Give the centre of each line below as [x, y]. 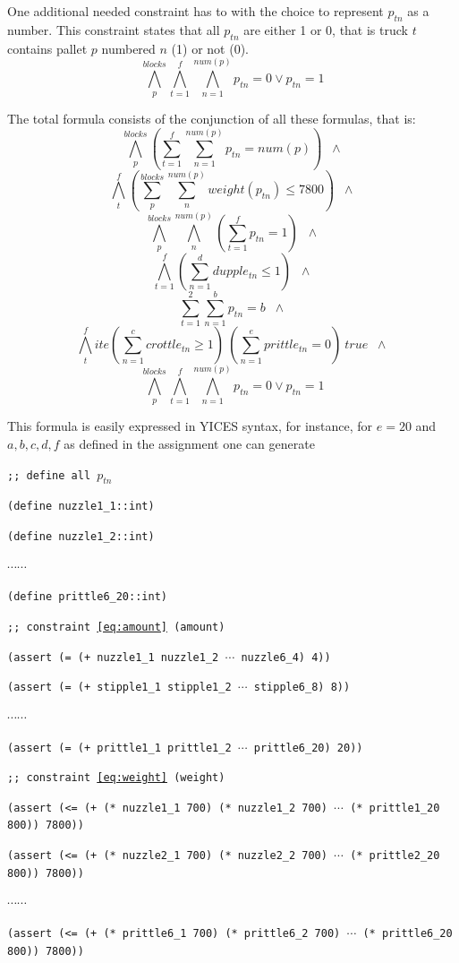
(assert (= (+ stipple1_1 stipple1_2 [119, 688]
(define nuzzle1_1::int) [81, 507]
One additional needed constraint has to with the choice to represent [195, 11]
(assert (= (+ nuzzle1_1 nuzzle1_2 [113, 657]
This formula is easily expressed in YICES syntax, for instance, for [190, 426]
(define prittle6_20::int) [87, 597]
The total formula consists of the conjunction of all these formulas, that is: [212, 119]
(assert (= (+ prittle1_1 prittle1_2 [119, 748]
